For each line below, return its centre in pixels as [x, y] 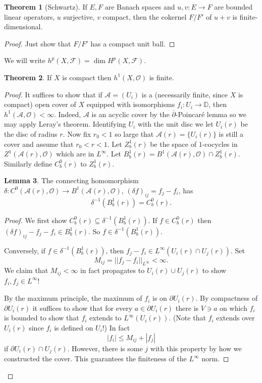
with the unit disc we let [175, 124]
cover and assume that [39, 144]
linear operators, [30, 16]
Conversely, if [25, 250]
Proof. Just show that [38, 43]
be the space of [173, 144]
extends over [235, 318]
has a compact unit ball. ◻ [133, 43]
